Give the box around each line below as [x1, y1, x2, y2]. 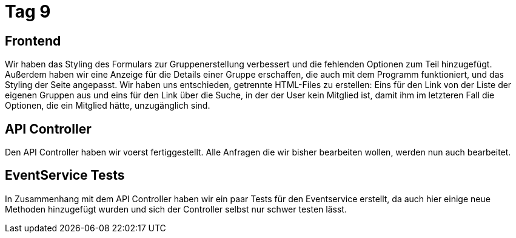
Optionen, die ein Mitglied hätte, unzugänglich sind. [5, 100, 210, 111]
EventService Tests [5, 168, 125, 183]
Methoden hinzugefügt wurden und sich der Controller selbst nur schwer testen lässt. [5, 203, 347, 214]
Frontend [5, 33, 61, 49]
